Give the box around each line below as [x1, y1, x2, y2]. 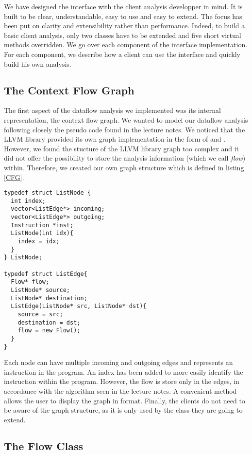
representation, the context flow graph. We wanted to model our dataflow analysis [4, 114, 248, 125]
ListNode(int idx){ [11, 230, 74, 237]
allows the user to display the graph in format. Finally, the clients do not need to [4, 395, 245, 405]
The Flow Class [4, 438, 84, 453]
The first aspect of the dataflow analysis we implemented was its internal [4, 105, 221, 115]
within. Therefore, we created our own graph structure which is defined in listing [4, 162, 244, 172]
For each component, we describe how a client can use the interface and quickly [4, 49, 240, 59]
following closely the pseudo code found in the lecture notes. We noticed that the [4, 124, 245, 134]
